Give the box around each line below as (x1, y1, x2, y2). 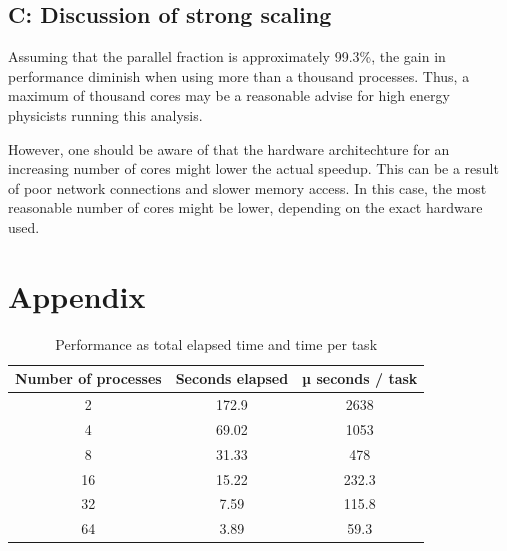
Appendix (8, 275, 146, 316)
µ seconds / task (302, 368, 418, 389)
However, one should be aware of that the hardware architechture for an (8, 138, 450, 159)
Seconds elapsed (175, 368, 289, 389)
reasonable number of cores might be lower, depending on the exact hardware (8, 197, 483, 218)
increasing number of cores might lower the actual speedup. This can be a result (8, 158, 499, 179)
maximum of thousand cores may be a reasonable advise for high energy (8, 85, 450, 106)
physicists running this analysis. (8, 104, 203, 125)
